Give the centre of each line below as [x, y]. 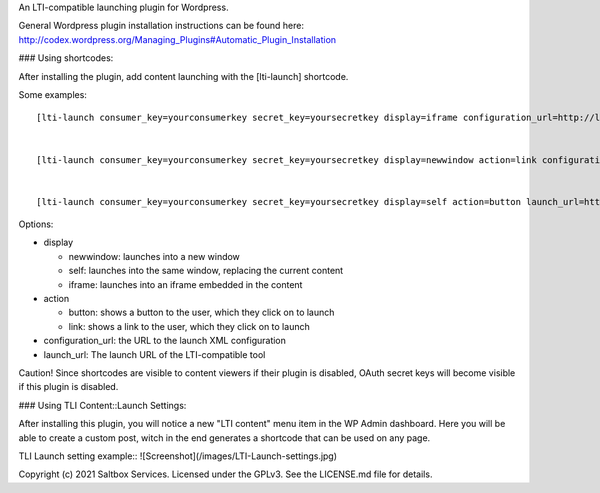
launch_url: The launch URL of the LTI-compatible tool [154, 354]
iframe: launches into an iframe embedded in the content [185, 284]
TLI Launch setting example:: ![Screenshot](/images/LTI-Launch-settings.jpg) [178, 456]
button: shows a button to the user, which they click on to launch [201, 312]
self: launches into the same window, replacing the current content [206, 271]
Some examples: [52, 94]
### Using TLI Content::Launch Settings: [102, 405]
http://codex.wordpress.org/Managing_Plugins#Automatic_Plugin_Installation [177, 39]
